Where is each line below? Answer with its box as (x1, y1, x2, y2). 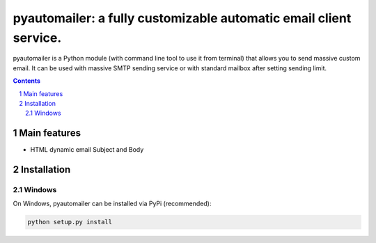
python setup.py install (27, 218, 113, 226)
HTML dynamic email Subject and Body (30, 146, 144, 154)
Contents (13, 77, 41, 85)
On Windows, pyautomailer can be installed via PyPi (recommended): (13, 199, 212, 208)
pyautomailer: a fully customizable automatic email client (13, 10, 352, 26)
